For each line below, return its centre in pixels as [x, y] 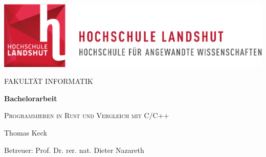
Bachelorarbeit [31, 98]
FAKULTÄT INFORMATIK [49, 81]
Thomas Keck [26, 133]
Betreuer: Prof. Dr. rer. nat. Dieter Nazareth [74, 150]
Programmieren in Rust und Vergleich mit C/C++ [87, 115]
